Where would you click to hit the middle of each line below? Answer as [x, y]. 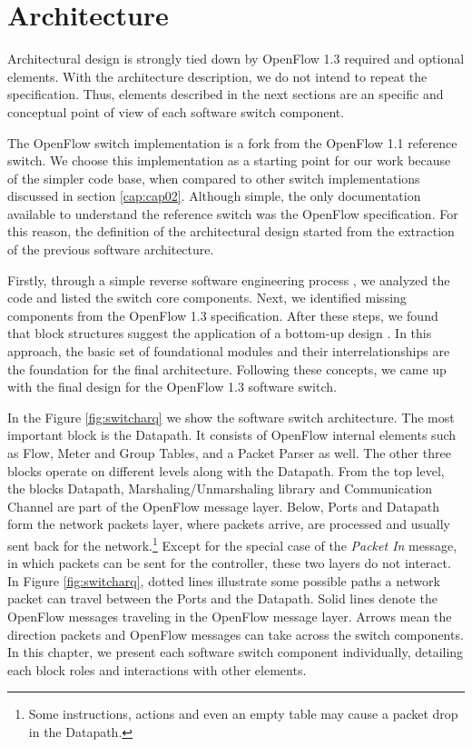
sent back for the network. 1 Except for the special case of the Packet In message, [232, 543]
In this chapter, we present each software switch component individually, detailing [236, 652]
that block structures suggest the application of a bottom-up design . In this [220, 333]
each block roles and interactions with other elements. [157, 669]
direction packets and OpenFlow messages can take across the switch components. [236, 634]
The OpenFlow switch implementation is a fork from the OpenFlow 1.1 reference [232, 142]
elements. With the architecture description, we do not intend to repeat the [217, 76]
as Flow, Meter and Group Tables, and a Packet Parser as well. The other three [229, 453]
